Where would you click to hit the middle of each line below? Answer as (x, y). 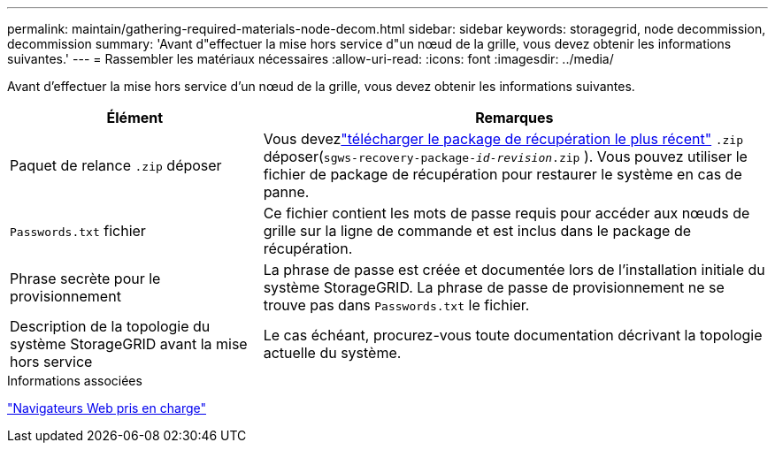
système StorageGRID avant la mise (129, 344)
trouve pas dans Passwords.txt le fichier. (396, 305)
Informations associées (75, 381)
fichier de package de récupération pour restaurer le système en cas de (503, 174)
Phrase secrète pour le (85, 278)
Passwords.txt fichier (78, 231)
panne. (286, 192)
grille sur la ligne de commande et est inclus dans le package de (477, 231)
